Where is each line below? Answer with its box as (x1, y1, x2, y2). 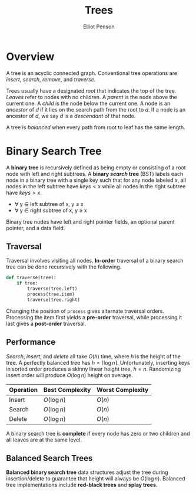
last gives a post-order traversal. (6, 320, 87, 327)
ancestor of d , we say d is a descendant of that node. (6, 112, 136, 119)
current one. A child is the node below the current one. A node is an (6, 100, 171, 107)
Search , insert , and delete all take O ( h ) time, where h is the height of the (6, 352, 181, 360)
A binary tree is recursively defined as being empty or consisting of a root (6, 163, 187, 171)
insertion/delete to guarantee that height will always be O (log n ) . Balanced (6, 475, 185, 482)
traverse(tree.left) (27, 286, 78, 292)
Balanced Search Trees (6, 453, 93, 463)
